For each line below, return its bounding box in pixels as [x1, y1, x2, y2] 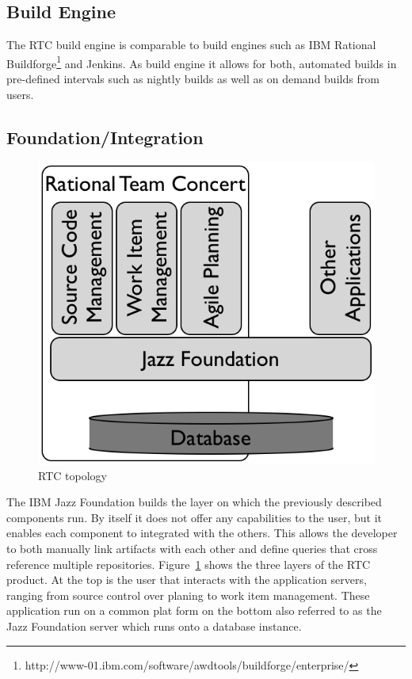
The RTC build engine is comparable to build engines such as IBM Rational [6, 36, 376, 53]
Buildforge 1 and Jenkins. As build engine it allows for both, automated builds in [6, 52, 397, 71]
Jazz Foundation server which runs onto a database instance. [6, 617, 302, 634]
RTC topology [38, 467, 107, 483]
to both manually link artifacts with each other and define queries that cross [6, 540, 378, 557]
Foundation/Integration [6, 124, 204, 149]
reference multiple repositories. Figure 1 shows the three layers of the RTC [6, 555, 371, 572]
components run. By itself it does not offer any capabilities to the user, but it [6, 509, 382, 525]
